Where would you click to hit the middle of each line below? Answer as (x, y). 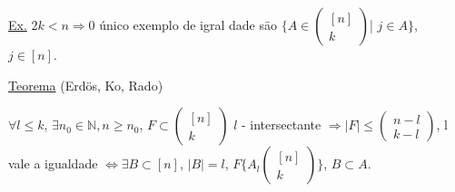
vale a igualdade (53, 163)
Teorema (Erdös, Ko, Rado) (86, 85)
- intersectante (281, 125)
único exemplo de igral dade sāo (188, 24)
